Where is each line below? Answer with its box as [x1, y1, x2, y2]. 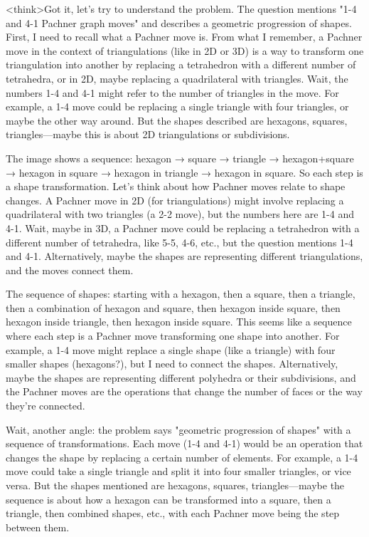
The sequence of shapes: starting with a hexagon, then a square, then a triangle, [6, 286, 355, 301]
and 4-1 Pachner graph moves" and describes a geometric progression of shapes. [6, 15, 352, 30]
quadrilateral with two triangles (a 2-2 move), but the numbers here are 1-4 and [6, 207, 354, 221]
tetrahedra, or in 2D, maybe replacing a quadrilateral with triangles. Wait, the [6, 71, 348, 85]
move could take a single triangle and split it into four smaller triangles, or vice [6, 464, 351, 479]
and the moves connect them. [6, 262, 134, 277]
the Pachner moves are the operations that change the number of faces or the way [6, 384, 363, 399]
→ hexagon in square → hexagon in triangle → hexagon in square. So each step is [6, 165, 363, 179]
